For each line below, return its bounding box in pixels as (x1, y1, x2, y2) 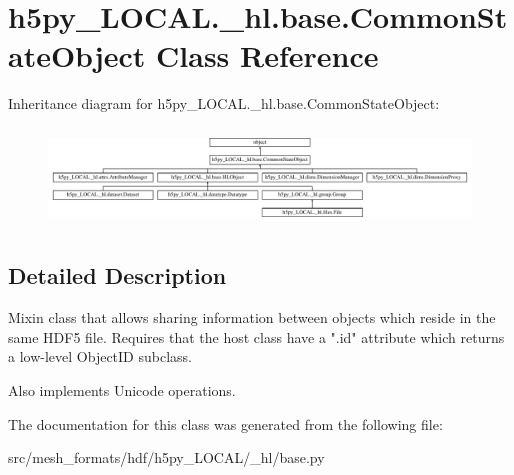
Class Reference (156, 35, 379, 76)
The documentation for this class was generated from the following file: (8, 413, 443, 434)
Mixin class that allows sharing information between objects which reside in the (8, 307, 496, 328)
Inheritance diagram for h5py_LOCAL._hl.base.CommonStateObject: (8, 93, 440, 114)
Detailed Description (8, 260, 227, 291)
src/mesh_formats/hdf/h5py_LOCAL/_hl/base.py (8, 447, 325, 468)
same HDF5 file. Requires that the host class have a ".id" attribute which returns (8, 326, 505, 347)
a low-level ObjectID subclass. (8, 346, 192, 367)
